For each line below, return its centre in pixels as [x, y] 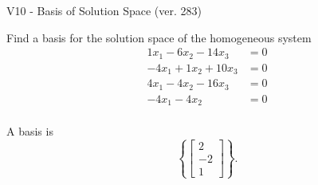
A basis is [30, 131]
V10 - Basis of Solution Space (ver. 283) [104, 10]
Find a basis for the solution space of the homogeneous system [159, 37]
